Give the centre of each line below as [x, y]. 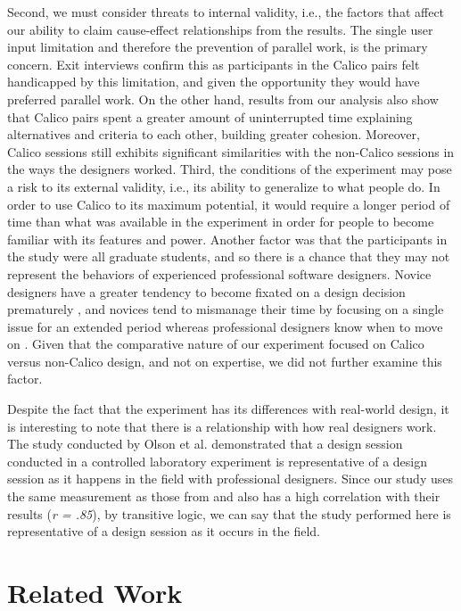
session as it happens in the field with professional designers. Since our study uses [230, 479]
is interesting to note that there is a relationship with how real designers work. [222, 426]
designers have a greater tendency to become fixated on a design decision [206, 291]
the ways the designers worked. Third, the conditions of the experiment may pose [230, 169]
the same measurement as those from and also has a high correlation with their [224, 496]
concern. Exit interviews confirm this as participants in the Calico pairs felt [214, 64]
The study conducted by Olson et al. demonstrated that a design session [205, 444]
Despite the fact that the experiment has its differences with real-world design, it [228, 409]
